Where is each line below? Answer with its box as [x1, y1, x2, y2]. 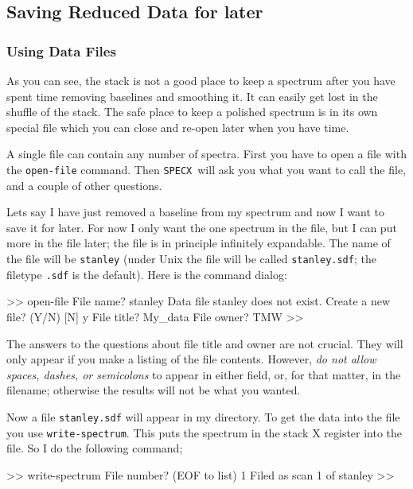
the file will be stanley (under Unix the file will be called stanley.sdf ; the [6, 250, 376, 266]
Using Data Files [6, 41, 116, 60]
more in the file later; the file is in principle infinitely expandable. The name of [6, 235, 391, 251]
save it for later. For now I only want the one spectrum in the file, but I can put [6, 219, 397, 235]
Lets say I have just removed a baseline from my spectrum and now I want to [6, 204, 385, 220]
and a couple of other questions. [6, 177, 162, 193]
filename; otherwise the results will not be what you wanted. [6, 382, 301, 398]
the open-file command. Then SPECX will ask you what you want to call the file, [6, 161, 407, 177]
